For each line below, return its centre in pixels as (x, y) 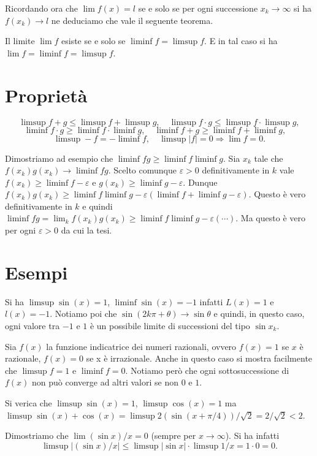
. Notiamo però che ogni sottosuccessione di (207, 370)
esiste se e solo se (94, 41)
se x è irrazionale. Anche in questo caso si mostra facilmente (199, 358)
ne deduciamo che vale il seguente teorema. (132, 20)
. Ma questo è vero (270, 218)
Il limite (20, 41)
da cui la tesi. (86, 230)
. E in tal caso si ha (241, 41)
